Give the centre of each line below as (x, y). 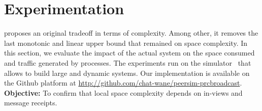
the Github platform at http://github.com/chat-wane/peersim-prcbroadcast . (123, 83)
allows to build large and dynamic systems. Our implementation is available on (127, 73)
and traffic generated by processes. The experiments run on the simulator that (128, 62)
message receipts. (31, 103)
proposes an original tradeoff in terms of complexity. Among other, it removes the (131, 33)
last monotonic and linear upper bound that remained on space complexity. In (126, 43)
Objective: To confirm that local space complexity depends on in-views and (123, 92)
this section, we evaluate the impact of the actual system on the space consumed (129, 53)
